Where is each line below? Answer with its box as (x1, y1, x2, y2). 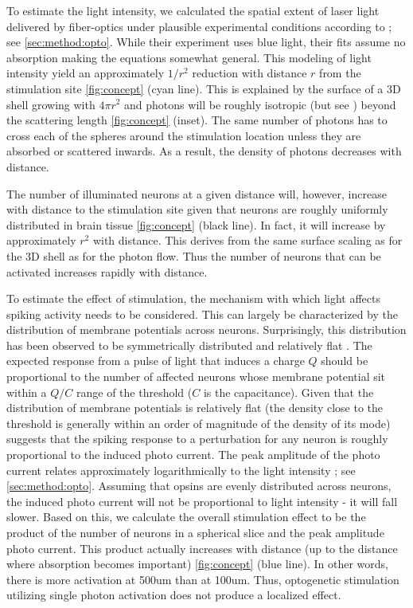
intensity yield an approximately (6, 65, 165, 81)
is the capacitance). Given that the (203, 383, 374, 400)
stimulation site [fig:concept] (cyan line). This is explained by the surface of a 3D (6, 80, 401, 96)
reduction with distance (192, 65, 307, 81)
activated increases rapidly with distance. (6, 263, 208, 280)
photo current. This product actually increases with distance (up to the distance (6, 539, 398, 556)
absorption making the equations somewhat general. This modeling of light (6, 49, 372, 65)
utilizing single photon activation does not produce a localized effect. (6, 586, 341, 603)
